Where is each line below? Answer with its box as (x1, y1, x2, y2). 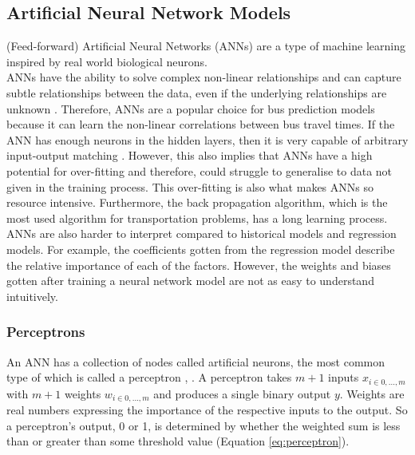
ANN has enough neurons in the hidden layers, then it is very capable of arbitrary (6, 131, 409, 148)
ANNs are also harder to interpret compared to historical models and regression (6, 225, 397, 242)
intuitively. (6, 287, 58, 304)
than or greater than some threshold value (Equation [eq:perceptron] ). (6, 433, 350, 449)
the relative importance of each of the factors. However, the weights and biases (6, 256, 391, 273)
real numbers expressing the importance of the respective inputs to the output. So (6, 402, 408, 418)
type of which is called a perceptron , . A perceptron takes (6, 369, 292, 386)
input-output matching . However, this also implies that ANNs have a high (6, 147, 373, 164)
